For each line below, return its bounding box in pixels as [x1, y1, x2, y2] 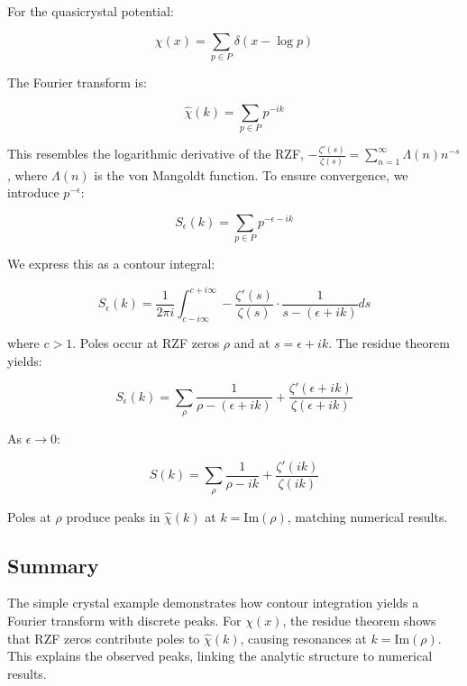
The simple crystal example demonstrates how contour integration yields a [7, 593, 419, 612]
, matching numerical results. [287, 507, 448, 526]
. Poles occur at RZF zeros [72, 334, 220, 352]
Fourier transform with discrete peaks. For [7, 610, 242, 629]
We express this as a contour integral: [7, 254, 215, 273]
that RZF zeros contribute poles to [7, 628, 200, 647]
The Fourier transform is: [7, 72, 147, 91]
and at [233, 334, 270, 352]
